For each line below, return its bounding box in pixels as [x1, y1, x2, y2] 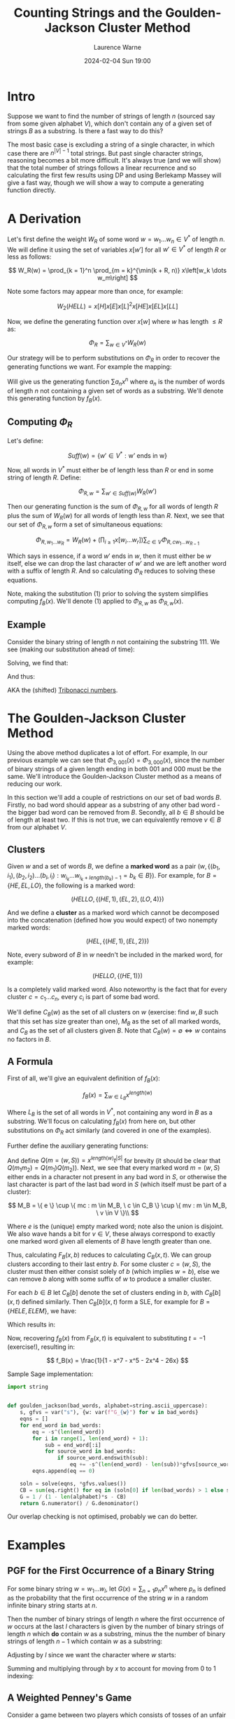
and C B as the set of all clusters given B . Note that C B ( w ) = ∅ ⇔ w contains [7, 1026, 227, 1036]
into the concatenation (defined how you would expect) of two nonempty [7, 916, 218, 925]
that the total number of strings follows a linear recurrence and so [7, 163, 197, 172]
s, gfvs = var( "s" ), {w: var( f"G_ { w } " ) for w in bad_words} [20, 1409, 199, 1416]
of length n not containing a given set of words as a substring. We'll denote [7, 386, 224, 395]
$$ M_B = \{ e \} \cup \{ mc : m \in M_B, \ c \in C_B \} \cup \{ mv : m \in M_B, [8, 1201, 227, 1210]
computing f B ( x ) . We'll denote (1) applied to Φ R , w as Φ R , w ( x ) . [7, 597, 184, 607]
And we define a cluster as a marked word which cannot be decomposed [7, 909, 220, 917]
